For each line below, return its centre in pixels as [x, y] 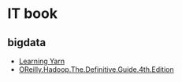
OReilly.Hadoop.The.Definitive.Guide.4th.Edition [96, 70]
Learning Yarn [41, 61]
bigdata [27, 43]
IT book [33, 14]
